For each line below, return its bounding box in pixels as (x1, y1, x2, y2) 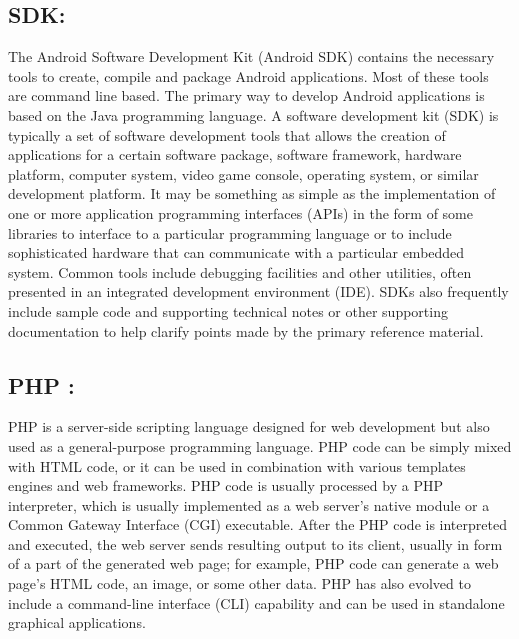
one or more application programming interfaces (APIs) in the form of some (8, 202, 473, 223)
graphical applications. (8, 612, 146, 633)
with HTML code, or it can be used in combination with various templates (8, 455, 466, 476)
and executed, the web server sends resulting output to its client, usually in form (8, 533, 503, 554)
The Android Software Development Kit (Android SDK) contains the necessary (8, 46, 495, 67)
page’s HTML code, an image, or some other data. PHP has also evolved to (8, 573, 471, 594)
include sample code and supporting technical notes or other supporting (8, 300, 448, 321)
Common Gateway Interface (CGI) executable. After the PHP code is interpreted (8, 514, 507, 535)
